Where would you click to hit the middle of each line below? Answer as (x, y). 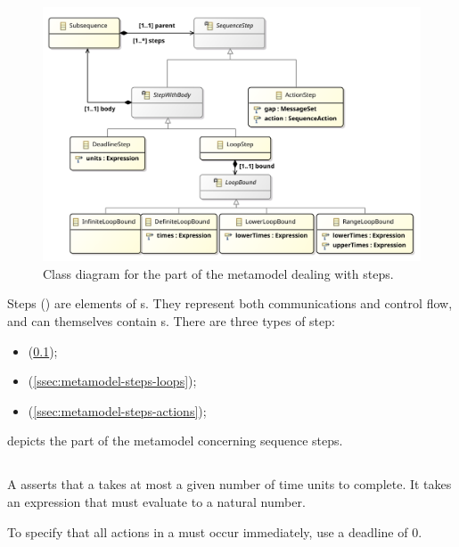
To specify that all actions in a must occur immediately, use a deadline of (208, 531)
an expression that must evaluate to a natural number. (156, 502)
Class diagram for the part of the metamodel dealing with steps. (218, 273)
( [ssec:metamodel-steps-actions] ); (117, 410)
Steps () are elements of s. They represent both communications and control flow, (230, 303)
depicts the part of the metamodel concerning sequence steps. (175, 441)
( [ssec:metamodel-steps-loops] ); (112, 381)
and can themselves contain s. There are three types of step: (171, 321)
